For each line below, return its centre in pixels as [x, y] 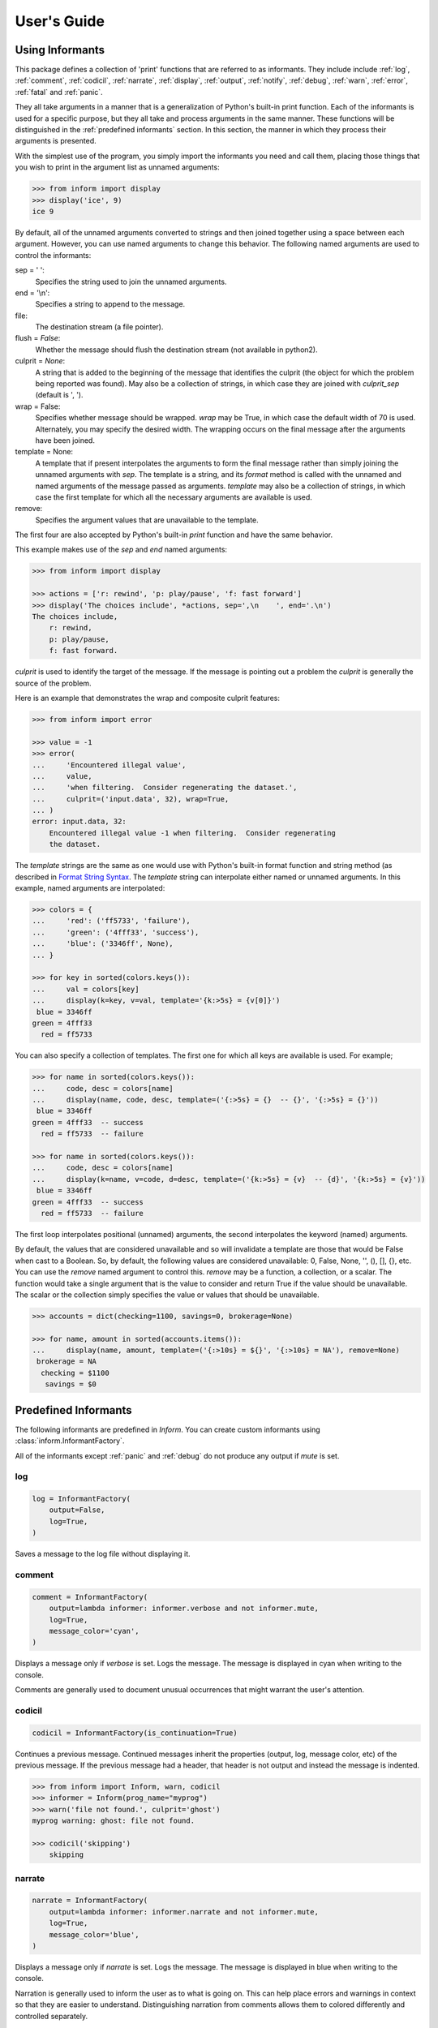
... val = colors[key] [86, 989]
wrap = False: [38, 406]
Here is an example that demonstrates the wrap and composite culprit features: [147, 698]
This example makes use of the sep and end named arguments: [121, 550]
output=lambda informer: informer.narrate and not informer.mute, [184, 1912]
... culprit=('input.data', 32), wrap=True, [131, 799]
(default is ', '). [59, 395]
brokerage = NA [67, 1362]
